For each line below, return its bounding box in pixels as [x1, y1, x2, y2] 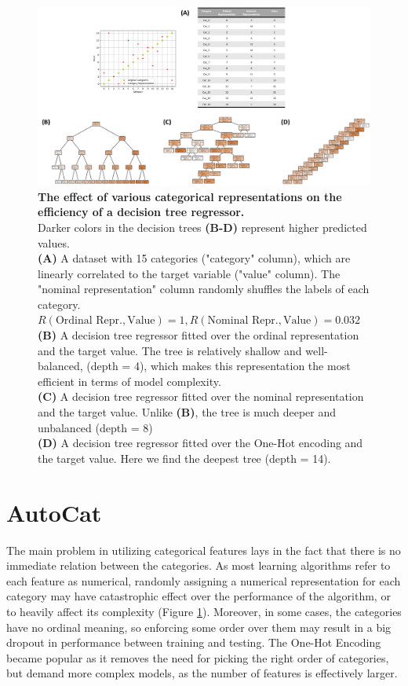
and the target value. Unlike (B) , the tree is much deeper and [38, 404, 336, 420]
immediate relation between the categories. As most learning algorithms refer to [6, 557, 391, 574]
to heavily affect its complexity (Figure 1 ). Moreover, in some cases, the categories [6, 603, 402, 619]
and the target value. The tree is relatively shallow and [38, 342, 302, 358]
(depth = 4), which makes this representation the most [86, 358, 351, 374]
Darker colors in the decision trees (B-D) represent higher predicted [38, 218, 367, 235]
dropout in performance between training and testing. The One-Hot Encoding [6, 634, 381, 651]
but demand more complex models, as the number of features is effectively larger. [6, 665, 398, 681]
